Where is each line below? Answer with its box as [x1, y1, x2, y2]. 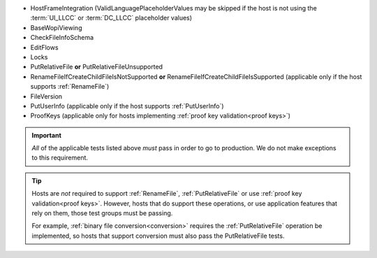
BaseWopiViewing [30, 23, 82, 31]
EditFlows [30, 43, 59, 52]
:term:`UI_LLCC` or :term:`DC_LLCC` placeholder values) [30, 14, 192, 22]
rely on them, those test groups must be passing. [31, 209, 173, 217]
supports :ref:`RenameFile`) [30, 83, 110, 91]
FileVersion [30, 92, 63, 101]
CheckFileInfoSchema [30, 34, 94, 42]
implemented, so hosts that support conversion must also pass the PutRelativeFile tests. [31, 231, 285, 240]
